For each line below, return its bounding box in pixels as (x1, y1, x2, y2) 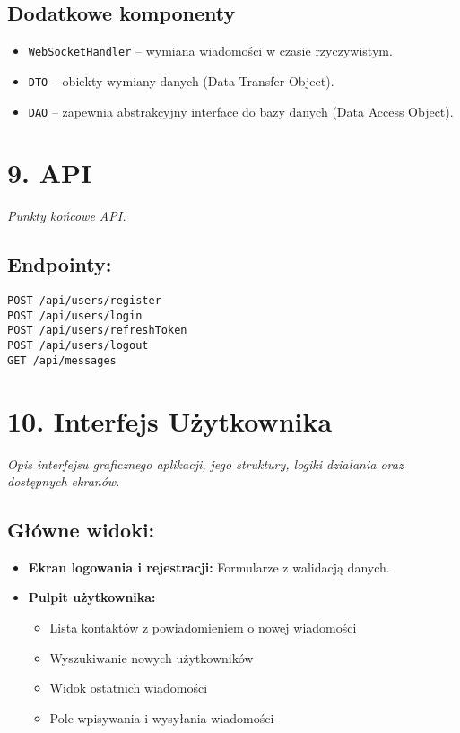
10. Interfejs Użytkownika (7, 402, 333, 439)
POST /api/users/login (7, 309, 143, 322)
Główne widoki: (7, 516, 155, 544)
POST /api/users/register (7, 294, 161, 308)
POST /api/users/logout (7, 339, 149, 353)
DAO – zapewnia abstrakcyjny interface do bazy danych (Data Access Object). (28, 101, 454, 120)
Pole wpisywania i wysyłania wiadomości (49, 708, 274, 727)
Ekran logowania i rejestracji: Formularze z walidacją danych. (28, 557, 390, 576)
